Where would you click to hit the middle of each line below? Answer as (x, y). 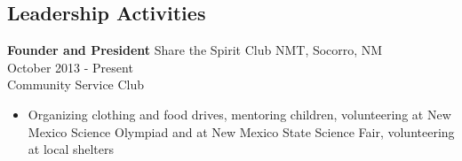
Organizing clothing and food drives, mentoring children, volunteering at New (239, 114)
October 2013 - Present (70, 67)
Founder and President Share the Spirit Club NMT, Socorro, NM (195, 50)
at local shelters (71, 149)
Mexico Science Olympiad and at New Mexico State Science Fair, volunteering (241, 131)
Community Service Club (76, 84)
